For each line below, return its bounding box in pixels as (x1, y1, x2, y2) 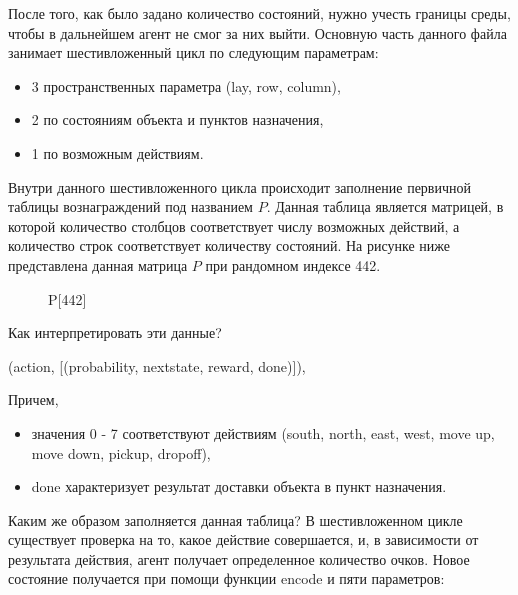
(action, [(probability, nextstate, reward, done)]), (8, 355, 306, 376)
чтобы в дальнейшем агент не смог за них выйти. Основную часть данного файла (8, 22, 507, 43)
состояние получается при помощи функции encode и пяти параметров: (8, 568, 445, 589)
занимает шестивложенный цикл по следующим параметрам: (8, 42, 379, 63)
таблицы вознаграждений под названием (8, 196, 253, 217)
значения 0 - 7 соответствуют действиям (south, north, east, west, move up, (31, 422, 495, 443)
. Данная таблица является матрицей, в (266, 196, 504, 217)
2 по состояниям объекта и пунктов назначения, (31, 109, 324, 130)
